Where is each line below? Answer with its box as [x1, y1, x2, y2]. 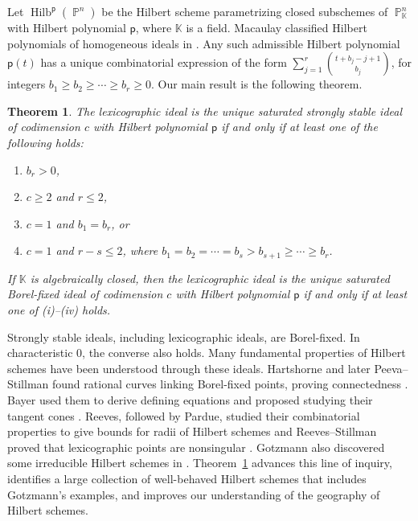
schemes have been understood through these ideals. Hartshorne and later [7, 359, 371, 376]
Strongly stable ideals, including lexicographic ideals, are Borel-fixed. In [7, 328, 360, 345]
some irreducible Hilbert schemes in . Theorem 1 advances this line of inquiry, [7, 454, 392, 471]
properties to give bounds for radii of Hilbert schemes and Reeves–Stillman [7, 423, 377, 440]
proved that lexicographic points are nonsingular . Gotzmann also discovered [7, 438, 385, 455]
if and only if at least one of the [221, 118, 378, 135]
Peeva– [374, 359, 408, 376]
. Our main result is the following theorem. [150, 76, 363, 92]
